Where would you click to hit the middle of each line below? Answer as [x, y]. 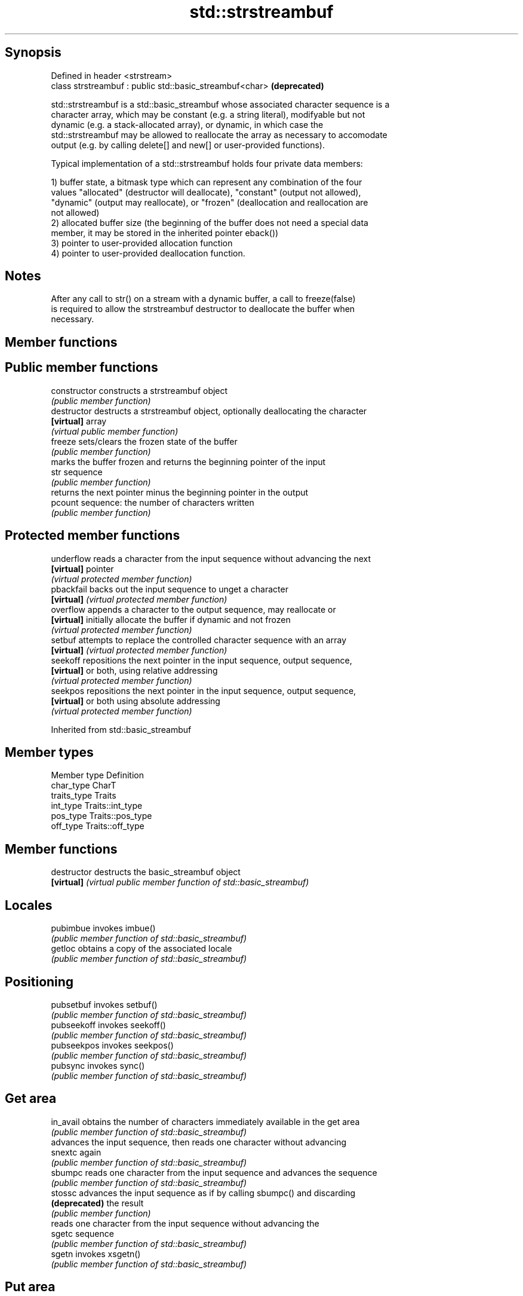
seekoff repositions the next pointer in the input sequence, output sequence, [201, 660]
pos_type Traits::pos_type [101, 816]
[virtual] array [79, 421]
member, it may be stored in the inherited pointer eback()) [165, 233]
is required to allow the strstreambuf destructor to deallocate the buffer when [203, 309]
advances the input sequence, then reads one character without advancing [199, 1142]
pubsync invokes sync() [98, 1065]
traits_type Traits [84, 796]
